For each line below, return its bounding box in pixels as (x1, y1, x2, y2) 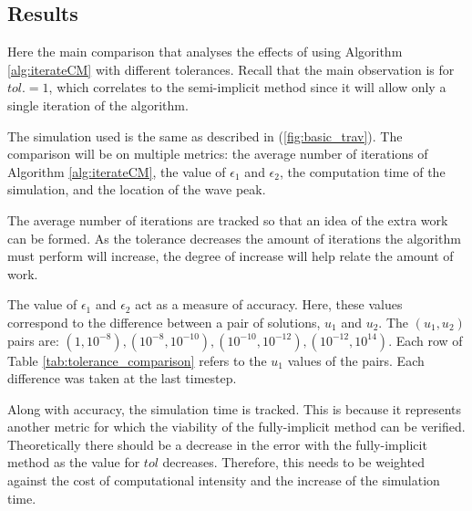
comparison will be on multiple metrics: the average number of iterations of (7, 144, 428, 163)
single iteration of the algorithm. (7, 95, 189, 114)
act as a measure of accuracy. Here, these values (135, 295, 403, 314)
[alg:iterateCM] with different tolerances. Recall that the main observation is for (7, 59, 455, 78)
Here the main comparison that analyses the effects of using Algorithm (7, 42, 403, 61)
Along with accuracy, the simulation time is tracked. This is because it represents (7, 399, 462, 418)
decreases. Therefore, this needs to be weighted (162, 453, 425, 472)
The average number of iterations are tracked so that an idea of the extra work (7, 210, 448, 229)
